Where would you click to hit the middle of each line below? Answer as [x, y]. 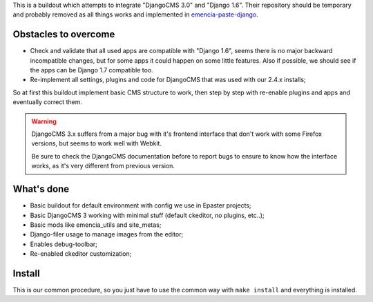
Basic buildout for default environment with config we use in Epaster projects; [141, 205]
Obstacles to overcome [64, 34]
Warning [44, 121]
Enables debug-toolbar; [64, 244]
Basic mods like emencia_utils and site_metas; [96, 225]
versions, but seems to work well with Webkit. [97, 143]
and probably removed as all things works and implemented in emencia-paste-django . [135, 14]
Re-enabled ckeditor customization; [81, 254]
